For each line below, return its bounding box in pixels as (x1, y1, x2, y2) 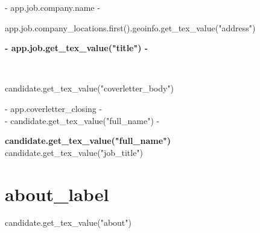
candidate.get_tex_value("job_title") (5, 146, 144, 158)
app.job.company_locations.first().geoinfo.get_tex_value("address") (5, 21, 256, 34)
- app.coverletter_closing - (5, 102, 103, 114)
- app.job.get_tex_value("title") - (5, 42, 148, 54)
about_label (5, 181, 109, 206)
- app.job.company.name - (5, 1, 100, 13)
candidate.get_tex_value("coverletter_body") (5, 82, 174, 95)
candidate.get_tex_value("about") (5, 216, 132, 229)
